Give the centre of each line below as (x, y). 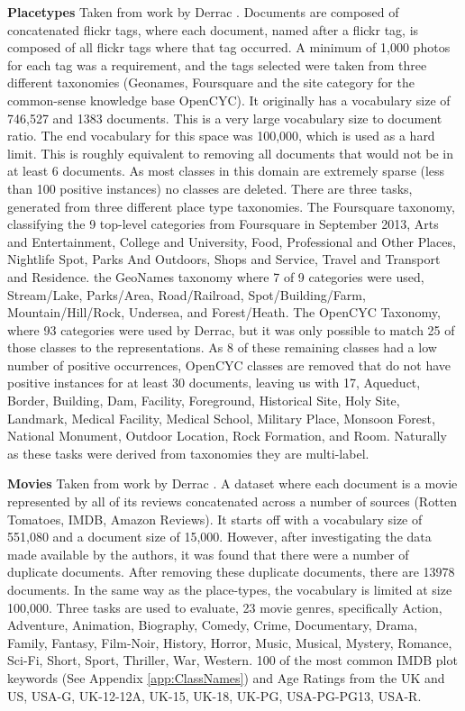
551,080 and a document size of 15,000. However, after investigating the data (219, 537)
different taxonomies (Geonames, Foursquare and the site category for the (211, 82)
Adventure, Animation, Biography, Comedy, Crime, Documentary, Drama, (213, 625)
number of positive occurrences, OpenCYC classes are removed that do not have (229, 365)
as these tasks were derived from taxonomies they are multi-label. (188, 453)
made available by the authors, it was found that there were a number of (208, 554)
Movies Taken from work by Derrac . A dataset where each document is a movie (232, 483)
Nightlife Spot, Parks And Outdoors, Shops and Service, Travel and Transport (224, 259)
